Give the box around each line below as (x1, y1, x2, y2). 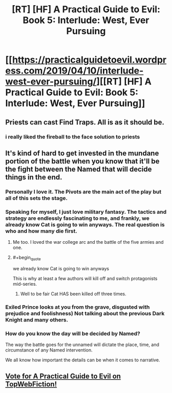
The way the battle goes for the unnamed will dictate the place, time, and (5, 341, 160, 348)
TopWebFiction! (5, 380, 57, 388)
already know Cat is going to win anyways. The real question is (5, 221, 165, 228)
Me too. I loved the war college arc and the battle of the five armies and (12, 239, 164, 245)
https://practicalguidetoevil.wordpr (12, 54, 167, 66)
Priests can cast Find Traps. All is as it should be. (5, 118, 165, 126)
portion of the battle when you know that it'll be (5, 157, 160, 166)
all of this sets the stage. (5, 194, 68, 201)
